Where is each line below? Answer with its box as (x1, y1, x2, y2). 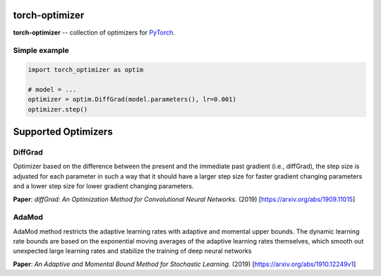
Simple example (13, 46, 70, 56)
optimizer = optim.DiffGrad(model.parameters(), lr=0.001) (28, 95, 236, 104)
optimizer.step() (28, 105, 88, 113)
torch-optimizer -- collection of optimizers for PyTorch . (13, 28, 176, 37)
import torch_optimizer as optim (28, 66, 144, 74)
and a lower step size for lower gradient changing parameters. (13, 182, 194, 191)
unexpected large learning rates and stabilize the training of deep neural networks (13, 247, 252, 256)
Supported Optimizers (13, 126, 113, 138)
